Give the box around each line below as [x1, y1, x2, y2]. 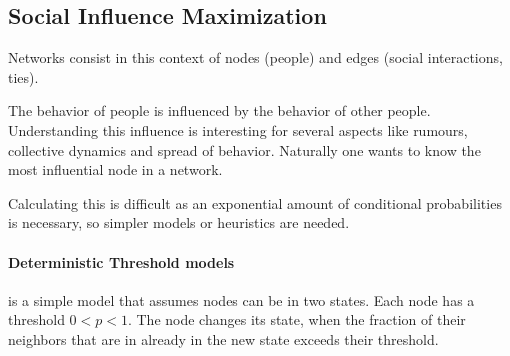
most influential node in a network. [8, 159, 223, 180]
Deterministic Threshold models [8, 251, 235, 272]
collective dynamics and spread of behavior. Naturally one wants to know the [8, 139, 481, 160]
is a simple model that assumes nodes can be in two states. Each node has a [8, 289, 475, 310]
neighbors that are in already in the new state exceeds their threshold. [8, 328, 439, 349]
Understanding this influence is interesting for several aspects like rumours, [8, 119, 468, 140]
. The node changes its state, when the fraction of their [127, 309, 466, 330]
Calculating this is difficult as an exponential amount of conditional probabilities [8, 192, 502, 213]
